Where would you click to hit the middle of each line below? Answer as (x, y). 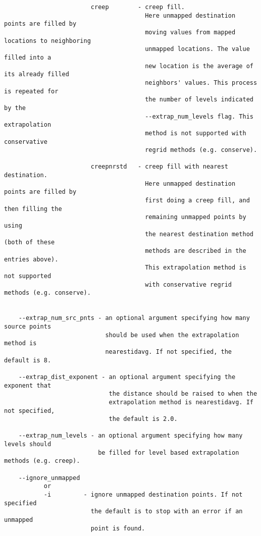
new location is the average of (199, 66)
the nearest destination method (199, 234)
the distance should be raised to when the (183, 394)
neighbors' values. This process (201, 83)
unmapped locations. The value (197, 49)
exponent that (28, 385)
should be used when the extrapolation (172, 335)
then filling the (33, 209)
